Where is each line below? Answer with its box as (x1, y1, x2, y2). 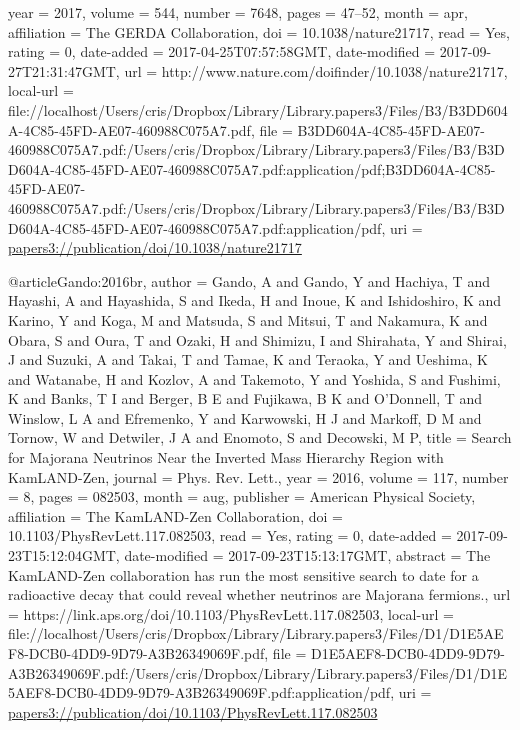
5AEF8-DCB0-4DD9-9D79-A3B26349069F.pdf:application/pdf (8, 682, 391, 703)
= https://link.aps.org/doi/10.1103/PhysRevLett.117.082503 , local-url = (8, 603, 454, 624)
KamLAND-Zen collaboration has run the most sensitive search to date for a (8, 564, 479, 585)
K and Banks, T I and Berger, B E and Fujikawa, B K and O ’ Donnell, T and (8, 388, 483, 409)
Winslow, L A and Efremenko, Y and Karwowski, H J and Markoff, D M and (8, 407, 482, 428)
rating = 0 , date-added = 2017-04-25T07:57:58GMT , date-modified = (8, 41, 436, 62)
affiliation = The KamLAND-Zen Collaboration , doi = (8, 505, 343, 526)
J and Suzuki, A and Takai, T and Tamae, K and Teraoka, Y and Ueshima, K (8, 349, 488, 370)
